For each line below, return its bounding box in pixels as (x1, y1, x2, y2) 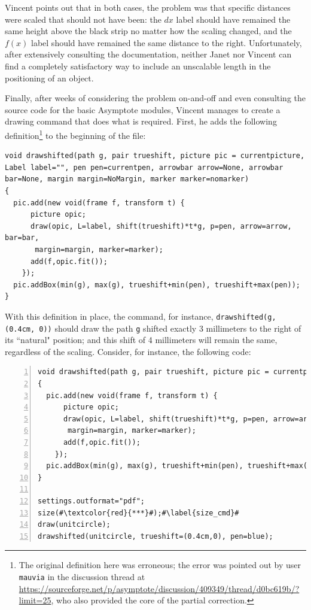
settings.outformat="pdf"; (38, 496, 145, 505)
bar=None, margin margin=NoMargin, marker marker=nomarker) (5, 175, 249, 184)
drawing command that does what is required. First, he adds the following (5, 115, 277, 128)
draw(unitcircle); (38, 520, 111, 529)
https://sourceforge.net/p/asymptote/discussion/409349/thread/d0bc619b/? (19, 582, 300, 594)
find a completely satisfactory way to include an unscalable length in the (5, 59, 271, 72)
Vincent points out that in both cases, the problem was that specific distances (5, 1, 291, 13)
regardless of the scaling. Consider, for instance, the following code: (5, 345, 251, 357)
